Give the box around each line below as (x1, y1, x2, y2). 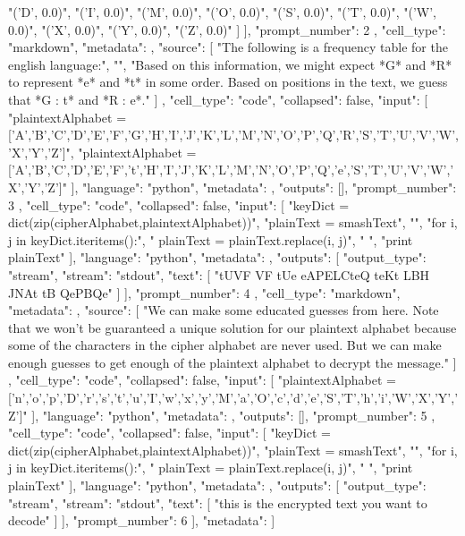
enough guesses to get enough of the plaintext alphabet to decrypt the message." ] (8, 353, 457, 371)
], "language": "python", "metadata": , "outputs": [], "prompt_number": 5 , (31, 405, 435, 424)
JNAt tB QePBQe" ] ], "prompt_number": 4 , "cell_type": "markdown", (8, 283, 401, 302)
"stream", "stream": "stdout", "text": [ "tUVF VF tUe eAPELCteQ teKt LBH (8, 265, 430, 284)
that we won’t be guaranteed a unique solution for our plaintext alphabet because (8, 318, 457, 336)
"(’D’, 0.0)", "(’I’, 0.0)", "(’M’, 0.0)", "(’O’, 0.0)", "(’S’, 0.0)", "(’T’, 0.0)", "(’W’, (8, 3, 437, 21)
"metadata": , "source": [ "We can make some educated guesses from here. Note (8, 301, 439, 319)
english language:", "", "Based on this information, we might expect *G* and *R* (8, 55, 452, 73)
